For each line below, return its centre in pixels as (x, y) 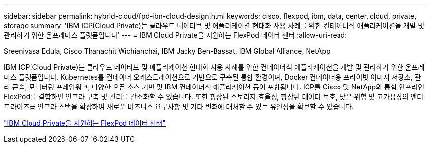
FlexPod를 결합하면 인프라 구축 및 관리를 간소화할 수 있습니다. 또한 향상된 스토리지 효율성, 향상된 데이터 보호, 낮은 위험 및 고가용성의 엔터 (214, 97)
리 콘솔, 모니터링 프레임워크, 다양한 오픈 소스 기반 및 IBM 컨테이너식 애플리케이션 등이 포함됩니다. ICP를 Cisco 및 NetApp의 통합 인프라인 (214, 87)
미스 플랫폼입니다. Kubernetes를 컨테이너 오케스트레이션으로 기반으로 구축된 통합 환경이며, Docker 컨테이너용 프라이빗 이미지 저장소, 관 (213, 77)
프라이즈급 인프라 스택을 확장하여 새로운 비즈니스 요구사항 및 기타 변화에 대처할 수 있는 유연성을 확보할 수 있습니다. (179, 106)
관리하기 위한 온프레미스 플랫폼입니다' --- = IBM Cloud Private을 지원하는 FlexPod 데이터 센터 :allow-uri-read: (176, 35)
